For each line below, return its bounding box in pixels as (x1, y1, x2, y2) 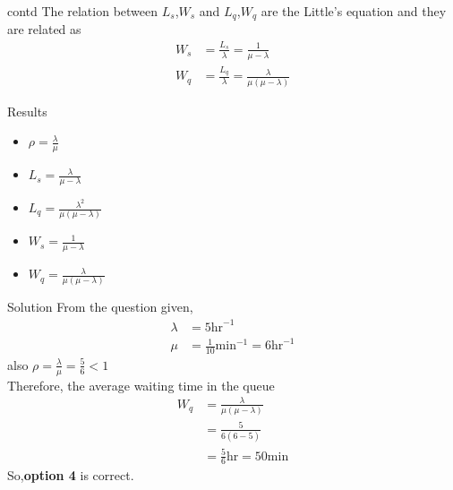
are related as (7, 20, 81, 39)
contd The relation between (7, 2, 158, 20)
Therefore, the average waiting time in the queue (7, 375, 275, 394)
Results (7, 101, 47, 120)
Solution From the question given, (7, 297, 193, 316)
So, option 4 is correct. (7, 466, 134, 485)
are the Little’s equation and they (261, 2, 447, 20)
